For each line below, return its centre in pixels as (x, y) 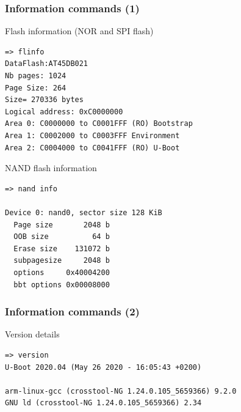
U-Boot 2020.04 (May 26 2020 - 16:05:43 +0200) (103, 367)
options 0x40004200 (62, 272)
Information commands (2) (72, 311)
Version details (32, 334)
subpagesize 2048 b (62, 261)
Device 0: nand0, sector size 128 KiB (84, 212)
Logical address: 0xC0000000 (64, 112)
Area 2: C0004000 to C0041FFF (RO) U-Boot (92, 148)
